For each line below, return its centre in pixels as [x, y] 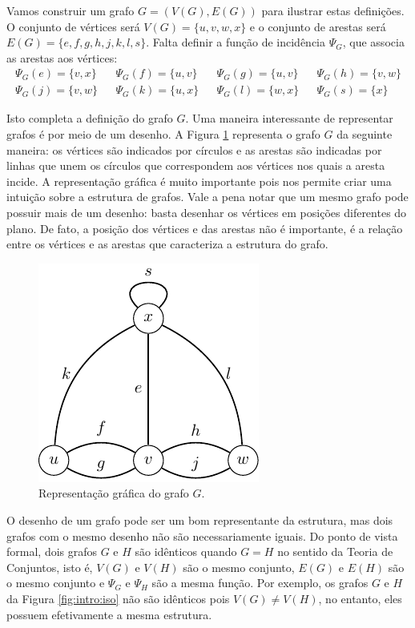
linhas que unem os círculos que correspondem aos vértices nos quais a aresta [196, 165]
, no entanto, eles [360, 598]
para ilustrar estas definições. [333, 10]
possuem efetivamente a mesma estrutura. [109, 614]
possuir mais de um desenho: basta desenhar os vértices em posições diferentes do [207, 212]
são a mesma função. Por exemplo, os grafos [260, 583]
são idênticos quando [186, 552]
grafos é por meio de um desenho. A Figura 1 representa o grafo [163, 134]
